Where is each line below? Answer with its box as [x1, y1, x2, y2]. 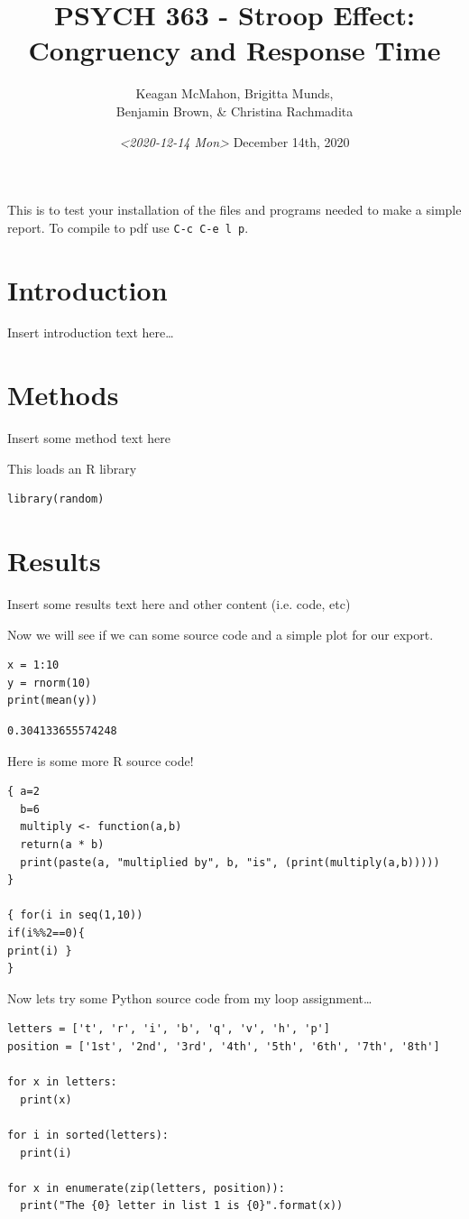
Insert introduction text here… [7, 323, 174, 342]
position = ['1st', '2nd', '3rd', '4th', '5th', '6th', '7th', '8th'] [7, 1039, 440, 1053]
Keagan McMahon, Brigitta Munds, [135, 84, 334, 103]
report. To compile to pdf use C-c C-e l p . [7, 217, 249, 236]
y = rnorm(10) [7, 676, 92, 689]
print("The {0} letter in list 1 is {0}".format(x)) [20, 1199, 344, 1213]
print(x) [20, 1093, 72, 1106]
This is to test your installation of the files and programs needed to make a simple [7, 200, 462, 219]
